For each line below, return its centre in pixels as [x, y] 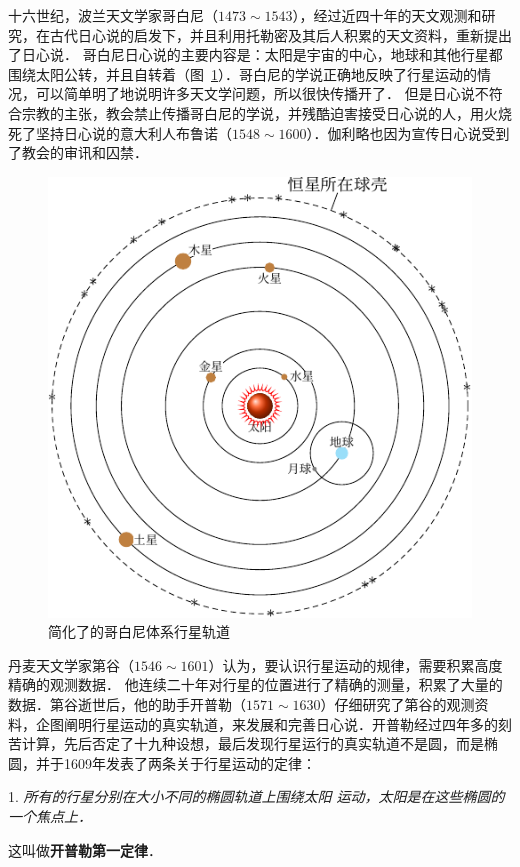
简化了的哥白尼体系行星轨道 [139, 631]
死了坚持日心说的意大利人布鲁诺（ [120, 132]
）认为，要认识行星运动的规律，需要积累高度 [355, 664]
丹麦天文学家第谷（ [71, 664]
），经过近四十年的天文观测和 [387, 15]
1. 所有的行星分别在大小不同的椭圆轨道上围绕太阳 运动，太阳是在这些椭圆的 [256, 796]
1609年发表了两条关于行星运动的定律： [189, 762]
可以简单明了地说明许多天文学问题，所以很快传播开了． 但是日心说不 [262, 93]
